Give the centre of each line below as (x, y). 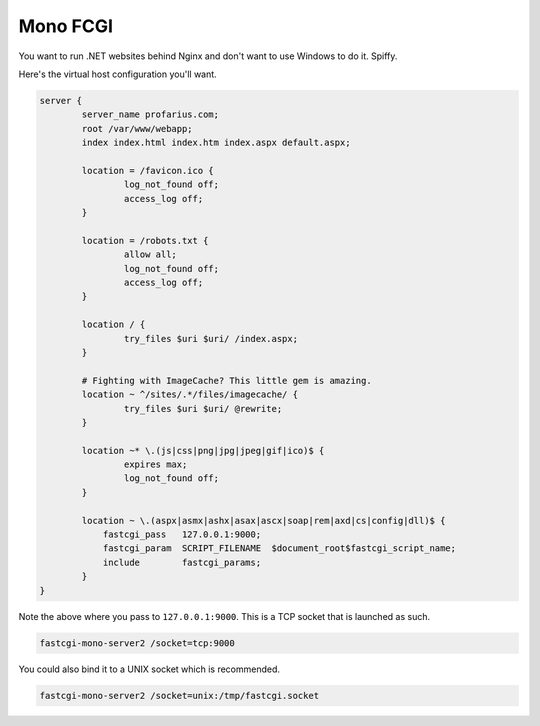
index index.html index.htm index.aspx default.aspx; (216, 143)
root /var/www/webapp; (137, 128)
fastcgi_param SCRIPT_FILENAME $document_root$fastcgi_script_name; (279, 548)
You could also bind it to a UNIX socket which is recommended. (149, 669)
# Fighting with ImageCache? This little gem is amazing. (226, 380)
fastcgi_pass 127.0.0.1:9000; (182, 534)
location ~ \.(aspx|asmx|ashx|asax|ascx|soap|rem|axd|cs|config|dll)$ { (263, 520)
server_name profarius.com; (150, 114)
